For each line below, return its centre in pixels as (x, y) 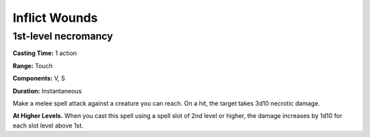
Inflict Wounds (55, 18)
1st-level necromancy (63, 36)
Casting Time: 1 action (45, 53)
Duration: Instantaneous (47, 91)
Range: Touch (33, 65)
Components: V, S (39, 78)
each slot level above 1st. (48, 125)
